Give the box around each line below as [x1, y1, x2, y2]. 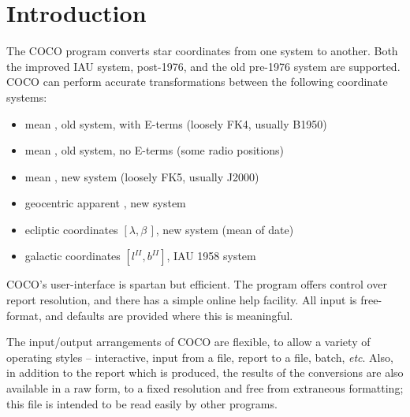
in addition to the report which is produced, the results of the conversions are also [6, 364, 404, 381]
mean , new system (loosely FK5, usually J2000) [24, 168, 259, 184]
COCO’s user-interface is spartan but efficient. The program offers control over [6, 276, 387, 292]
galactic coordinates [24, 248, 121, 264]
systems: [6, 88, 47, 105]
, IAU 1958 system [166, 248, 256, 264]
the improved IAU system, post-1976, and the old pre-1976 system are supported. [6, 58, 401, 74]
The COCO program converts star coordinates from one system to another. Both [6, 43, 398, 59]
